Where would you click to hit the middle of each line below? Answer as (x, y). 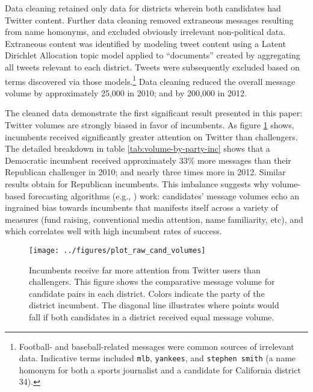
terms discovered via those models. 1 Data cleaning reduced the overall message (150, 80)
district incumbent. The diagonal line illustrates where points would (154, 305)
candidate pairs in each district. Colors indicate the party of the (147, 293)
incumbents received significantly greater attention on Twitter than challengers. (151, 136)
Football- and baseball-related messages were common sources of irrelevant (156, 346)
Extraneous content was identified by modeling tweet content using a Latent (145, 43)
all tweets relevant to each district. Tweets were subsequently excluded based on (152, 67)
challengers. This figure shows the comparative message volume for (152, 282)
